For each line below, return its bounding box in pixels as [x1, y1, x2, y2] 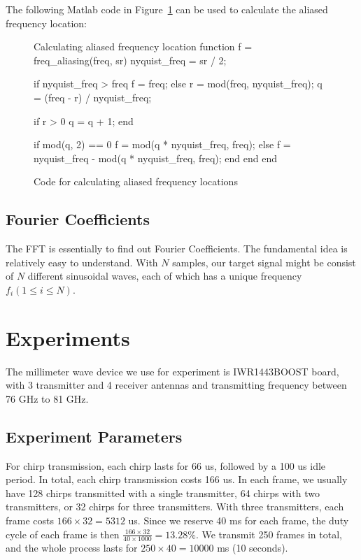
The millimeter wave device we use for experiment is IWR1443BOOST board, [6, 364, 339, 378]
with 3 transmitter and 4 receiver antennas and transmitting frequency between [6, 378, 347, 392]
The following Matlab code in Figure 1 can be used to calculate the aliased [6, 2, 328, 16]
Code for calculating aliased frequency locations [34, 174, 238, 189]
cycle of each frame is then [6, 526, 120, 541]
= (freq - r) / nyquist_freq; [34, 89, 152, 104]
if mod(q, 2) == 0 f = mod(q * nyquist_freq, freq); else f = [34, 137, 291, 152]
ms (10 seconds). [217, 540, 288, 555]
